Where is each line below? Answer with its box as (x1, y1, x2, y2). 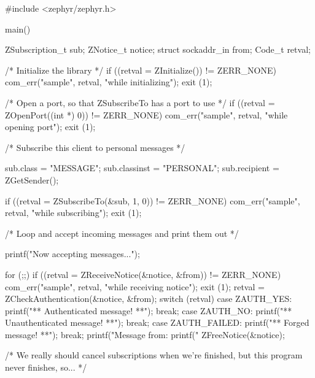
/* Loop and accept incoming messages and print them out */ (5, 226, 239, 239)
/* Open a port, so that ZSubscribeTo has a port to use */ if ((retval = (5, 96, 275, 109)
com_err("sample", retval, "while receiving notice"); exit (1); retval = (5, 280, 265, 293)
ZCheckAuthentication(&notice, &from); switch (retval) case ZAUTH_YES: (5, 292, 292, 305)
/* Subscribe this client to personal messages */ (5, 141, 185, 153)
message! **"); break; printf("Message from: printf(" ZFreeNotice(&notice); (5, 328, 285, 341)
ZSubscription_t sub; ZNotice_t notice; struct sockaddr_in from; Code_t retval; (5, 43, 311, 56)
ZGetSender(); (5, 173, 59, 186)
